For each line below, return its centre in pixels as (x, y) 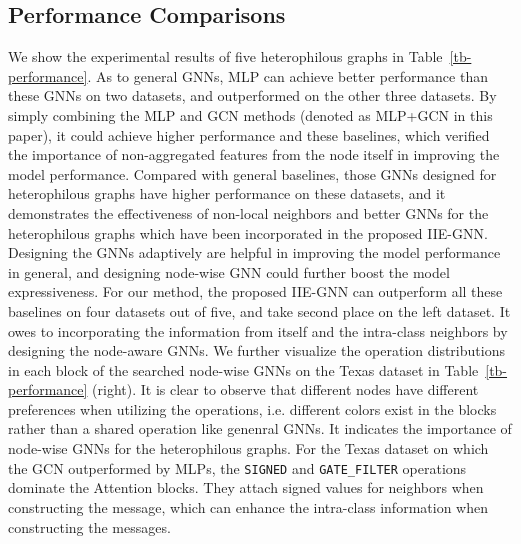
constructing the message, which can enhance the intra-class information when (248, 506)
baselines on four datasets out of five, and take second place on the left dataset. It (259, 310)
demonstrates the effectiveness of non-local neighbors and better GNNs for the (248, 212)
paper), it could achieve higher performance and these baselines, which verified (249, 134)
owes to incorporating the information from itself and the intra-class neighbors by (258, 330)
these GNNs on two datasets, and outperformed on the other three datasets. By (252, 95)
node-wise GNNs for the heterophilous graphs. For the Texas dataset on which (248, 448)
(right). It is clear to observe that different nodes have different (285, 389)
